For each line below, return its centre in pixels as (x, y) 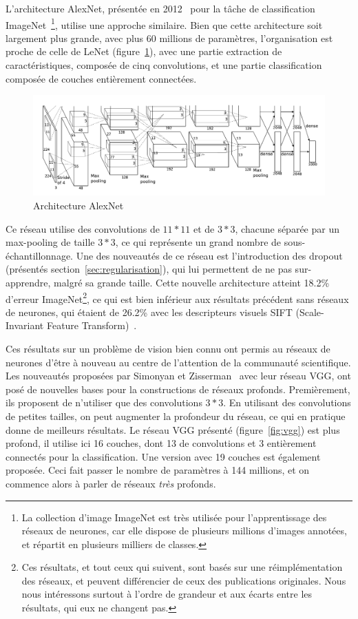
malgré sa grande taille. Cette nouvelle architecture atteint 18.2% (192, 282)
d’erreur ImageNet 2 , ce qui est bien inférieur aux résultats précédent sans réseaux (177, 297)
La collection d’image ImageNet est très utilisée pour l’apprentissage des (174, 517)
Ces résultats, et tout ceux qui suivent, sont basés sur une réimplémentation (182, 567)
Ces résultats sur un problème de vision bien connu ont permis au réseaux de (168, 348)
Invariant (25, 325)
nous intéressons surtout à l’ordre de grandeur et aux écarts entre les (167, 594)
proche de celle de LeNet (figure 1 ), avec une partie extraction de (144, 51)
